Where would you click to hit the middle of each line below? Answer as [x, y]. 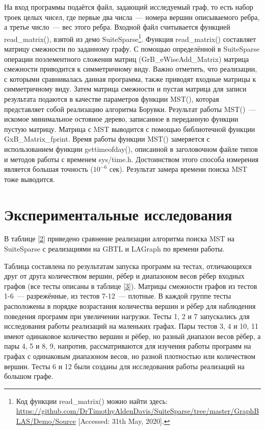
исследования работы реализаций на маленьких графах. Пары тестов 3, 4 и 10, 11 [131, 326]
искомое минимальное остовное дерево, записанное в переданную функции [121, 119]
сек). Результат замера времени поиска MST [178, 169]
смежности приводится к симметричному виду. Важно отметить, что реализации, [131, 69]
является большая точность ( [49, 169]
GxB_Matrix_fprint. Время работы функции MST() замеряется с [107, 139]
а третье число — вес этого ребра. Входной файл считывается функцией [117, 27]
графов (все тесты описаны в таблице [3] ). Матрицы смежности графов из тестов [131, 286]
